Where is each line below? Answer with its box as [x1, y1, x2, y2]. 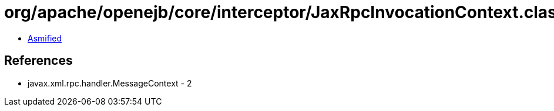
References [4, 53, 73, 68]
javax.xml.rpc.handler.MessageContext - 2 [28, 78, 192, 88]
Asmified [28, 33, 62, 43]
